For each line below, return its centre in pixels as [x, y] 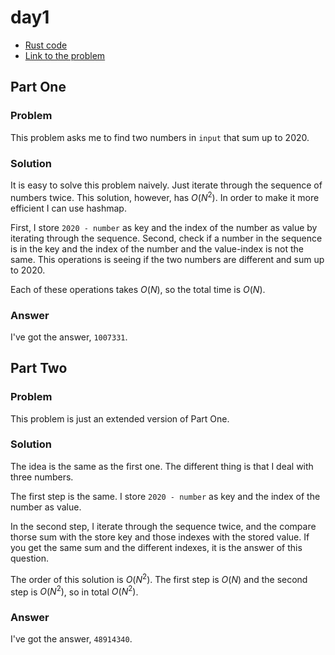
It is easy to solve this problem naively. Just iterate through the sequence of [166, 185]
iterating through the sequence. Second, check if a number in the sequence [166, 238]
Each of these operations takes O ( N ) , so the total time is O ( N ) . [138, 289]
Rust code [46, 45]
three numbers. [42, 477]
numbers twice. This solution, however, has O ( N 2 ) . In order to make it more [165, 196]
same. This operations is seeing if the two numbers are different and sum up [167, 259]
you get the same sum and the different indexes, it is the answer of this [156, 547]
